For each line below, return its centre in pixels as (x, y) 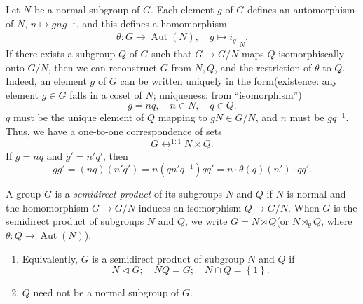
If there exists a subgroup (61, 53)
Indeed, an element (46, 81)
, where (337, 221)
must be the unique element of (78, 117)
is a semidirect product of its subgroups (139, 194)
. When (303, 207)
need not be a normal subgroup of (106, 292)
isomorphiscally (311, 53)
